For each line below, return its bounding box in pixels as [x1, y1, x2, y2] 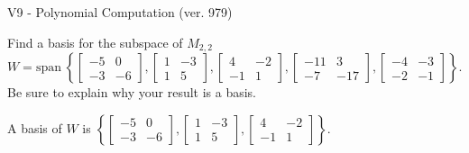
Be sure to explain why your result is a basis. [7, 83, 257, 102]
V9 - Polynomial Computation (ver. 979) [7, 3, 233, 21]
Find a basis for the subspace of [7, 32, 183, 51]
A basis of [7, 118, 62, 137]
